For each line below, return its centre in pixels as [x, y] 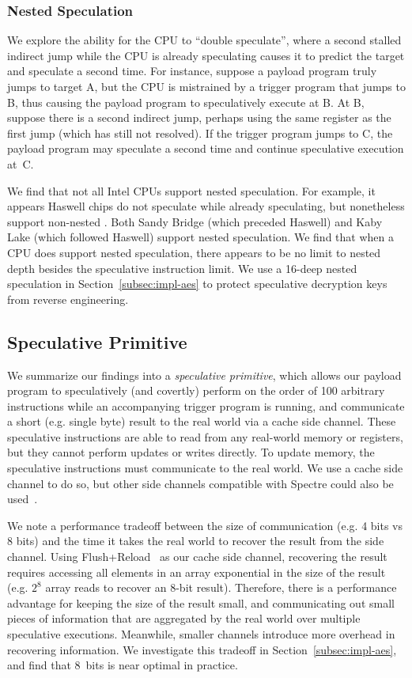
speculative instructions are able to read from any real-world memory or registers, [205, 436]
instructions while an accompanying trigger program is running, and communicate [206, 405]
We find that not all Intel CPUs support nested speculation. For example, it [191, 190]
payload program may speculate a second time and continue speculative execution [206, 148]
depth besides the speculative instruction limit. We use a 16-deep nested [182, 268]
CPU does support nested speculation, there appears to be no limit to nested [194, 252]
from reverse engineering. [68, 299]
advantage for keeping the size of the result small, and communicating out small [201, 602]
